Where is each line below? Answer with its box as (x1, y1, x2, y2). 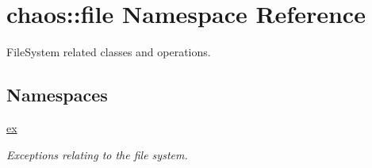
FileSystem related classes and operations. (6, 44, 211, 60)
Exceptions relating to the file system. (6, 146, 188, 162)
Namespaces (6, 82, 108, 107)
